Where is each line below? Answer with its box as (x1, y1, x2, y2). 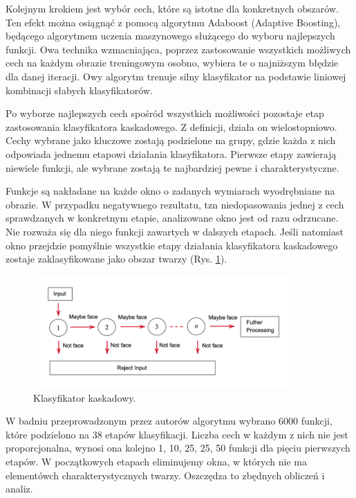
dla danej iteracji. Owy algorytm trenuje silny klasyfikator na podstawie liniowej (6, 69, 346, 83)
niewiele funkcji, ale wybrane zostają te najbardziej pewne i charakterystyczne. (6, 160, 339, 175)
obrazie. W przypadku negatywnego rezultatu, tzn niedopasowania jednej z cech (6, 197, 344, 211)
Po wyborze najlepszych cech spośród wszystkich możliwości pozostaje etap (6, 106, 324, 121)
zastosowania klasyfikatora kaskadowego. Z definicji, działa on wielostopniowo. (6, 119, 337, 134)
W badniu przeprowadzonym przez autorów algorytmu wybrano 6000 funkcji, (6, 413, 332, 428)
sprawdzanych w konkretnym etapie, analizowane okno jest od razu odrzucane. (6, 211, 339, 225)
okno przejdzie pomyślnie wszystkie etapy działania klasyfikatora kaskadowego (6, 238, 338, 252)
